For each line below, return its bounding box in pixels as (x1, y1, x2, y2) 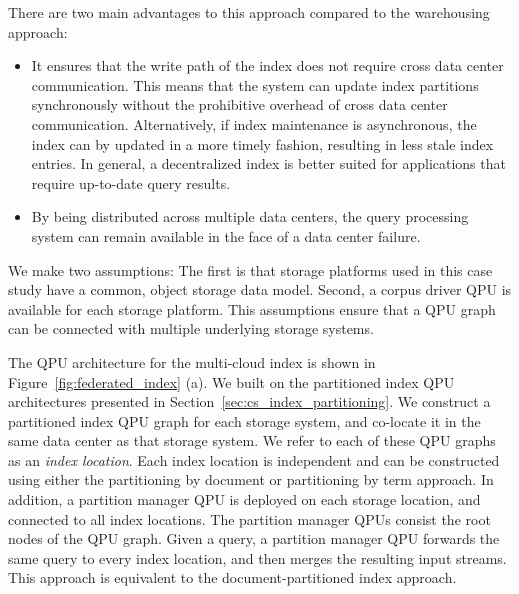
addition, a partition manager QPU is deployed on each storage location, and (8, 489, 481, 510)
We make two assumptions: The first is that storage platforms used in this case (8, 259, 493, 280)
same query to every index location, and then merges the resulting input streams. (8, 547, 507, 568)
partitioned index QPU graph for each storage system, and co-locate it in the (8, 410, 481, 431)
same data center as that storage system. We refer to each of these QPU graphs (8, 430, 496, 451)
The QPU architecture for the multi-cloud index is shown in (8, 351, 376, 372)
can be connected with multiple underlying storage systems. (8, 318, 374, 339)
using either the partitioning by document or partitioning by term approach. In (8, 469, 494, 490)
